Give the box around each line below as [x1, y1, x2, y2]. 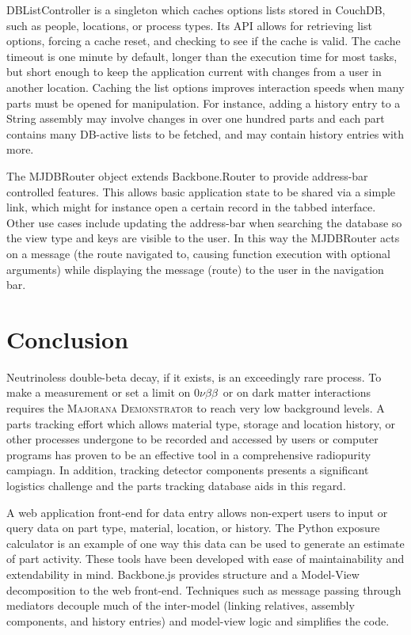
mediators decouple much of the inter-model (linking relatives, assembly [6, 597, 355, 614]
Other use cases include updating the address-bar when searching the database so [6, 214, 402, 230]
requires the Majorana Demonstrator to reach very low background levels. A [6, 400, 385, 416]
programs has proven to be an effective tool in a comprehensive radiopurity [6, 446, 371, 462]
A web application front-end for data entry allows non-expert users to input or [6, 504, 388, 520]
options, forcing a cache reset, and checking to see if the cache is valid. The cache [6, 32, 401, 49]
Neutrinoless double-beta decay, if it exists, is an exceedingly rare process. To [6, 368, 382, 385]
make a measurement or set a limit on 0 [6, 384, 200, 401]
